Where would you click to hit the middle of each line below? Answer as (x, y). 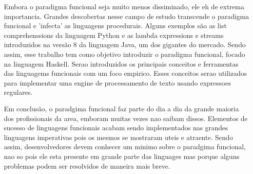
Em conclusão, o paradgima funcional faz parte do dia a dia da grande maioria (121, 108)
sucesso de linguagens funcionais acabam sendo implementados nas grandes (116, 128)
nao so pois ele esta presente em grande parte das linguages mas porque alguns (122, 156)
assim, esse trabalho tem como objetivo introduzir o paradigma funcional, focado (125, 54)
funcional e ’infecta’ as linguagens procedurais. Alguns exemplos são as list (115, 26)
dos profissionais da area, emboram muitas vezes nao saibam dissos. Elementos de (126, 118)
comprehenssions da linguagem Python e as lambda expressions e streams (114, 35)
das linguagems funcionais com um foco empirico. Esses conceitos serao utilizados (126, 73)
